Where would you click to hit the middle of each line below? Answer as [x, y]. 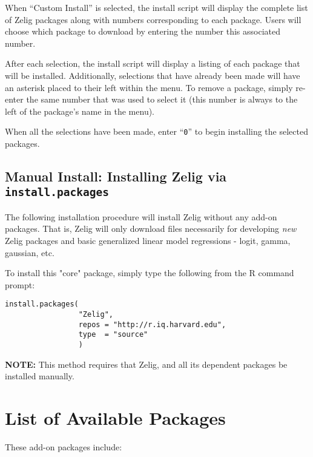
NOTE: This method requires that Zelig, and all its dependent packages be [146, 364]
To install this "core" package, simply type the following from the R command [150, 273]
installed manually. [40, 376]
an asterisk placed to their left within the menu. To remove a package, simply [149, 87]
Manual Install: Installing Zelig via [116, 176]
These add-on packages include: [64, 446]
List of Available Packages [115, 417]
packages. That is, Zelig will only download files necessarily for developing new [151, 228]
